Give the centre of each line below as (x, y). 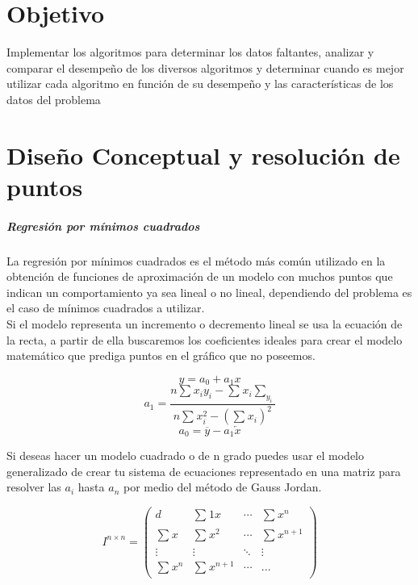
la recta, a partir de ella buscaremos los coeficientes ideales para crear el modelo (205, 339)
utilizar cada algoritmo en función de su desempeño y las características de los (200, 84)
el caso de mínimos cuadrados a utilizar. (106, 308)
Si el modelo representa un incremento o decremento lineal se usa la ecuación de (205, 324)
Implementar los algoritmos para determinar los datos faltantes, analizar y (190, 52)
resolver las (34, 487)
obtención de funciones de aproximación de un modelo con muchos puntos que (200, 276)
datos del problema (54, 99)
